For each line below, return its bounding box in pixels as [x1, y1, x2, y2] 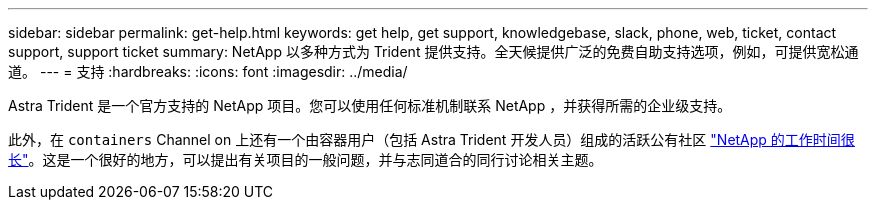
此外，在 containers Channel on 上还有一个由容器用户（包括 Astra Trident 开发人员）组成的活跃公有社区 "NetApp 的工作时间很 [8, 131, 855, 148]
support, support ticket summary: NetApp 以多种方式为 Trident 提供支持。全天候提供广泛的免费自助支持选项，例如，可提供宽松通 [8, 43, 859, 60]
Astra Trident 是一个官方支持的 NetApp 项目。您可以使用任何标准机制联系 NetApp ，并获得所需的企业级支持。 [8, 97, 732, 114]
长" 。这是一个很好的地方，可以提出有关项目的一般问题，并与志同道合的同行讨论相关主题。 [8, 151, 603, 168]
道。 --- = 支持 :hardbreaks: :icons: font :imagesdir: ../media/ [8, 63, 408, 80]
